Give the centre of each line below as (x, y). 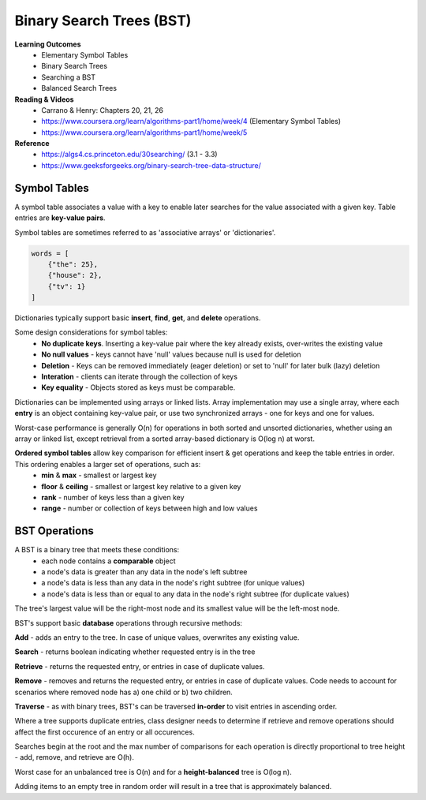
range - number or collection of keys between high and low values (149, 508)
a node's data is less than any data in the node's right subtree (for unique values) (173, 583)
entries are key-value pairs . (60, 218)
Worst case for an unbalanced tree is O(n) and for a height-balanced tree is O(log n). (153, 772)
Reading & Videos (44, 99)
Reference (32, 144)
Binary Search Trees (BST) (103, 21)
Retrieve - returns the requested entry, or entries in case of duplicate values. (140, 666)
